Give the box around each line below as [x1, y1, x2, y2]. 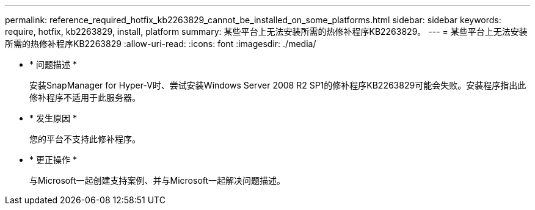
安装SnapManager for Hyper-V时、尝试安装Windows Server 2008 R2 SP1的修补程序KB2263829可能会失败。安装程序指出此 [29, 80, 526, 90]
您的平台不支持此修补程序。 [29, 134, 140, 144]
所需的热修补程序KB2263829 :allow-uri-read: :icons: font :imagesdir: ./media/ [5, 38, 316, 49]
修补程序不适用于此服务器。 [29, 92, 140, 103]
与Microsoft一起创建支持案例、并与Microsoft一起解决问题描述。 [29, 175, 286, 186]
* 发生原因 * [29, 113, 77, 123]
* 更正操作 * [29, 154, 77, 165]
